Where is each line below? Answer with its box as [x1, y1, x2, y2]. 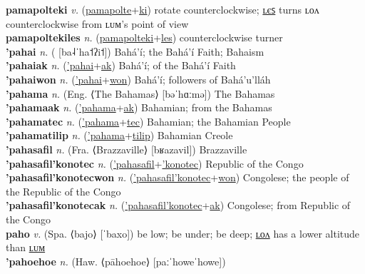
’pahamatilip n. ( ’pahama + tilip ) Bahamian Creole [6, 128, 233, 143]
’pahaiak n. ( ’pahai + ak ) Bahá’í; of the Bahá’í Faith [6, 58, 236, 73]
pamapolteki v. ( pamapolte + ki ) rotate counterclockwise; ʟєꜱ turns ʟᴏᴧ [6, 2, 319, 16]
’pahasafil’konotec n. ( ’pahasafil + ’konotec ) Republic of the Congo [6, 156, 304, 171]
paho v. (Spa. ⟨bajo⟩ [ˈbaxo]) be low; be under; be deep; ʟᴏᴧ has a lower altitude [6, 225, 360, 240]
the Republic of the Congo [6, 183, 121, 198]
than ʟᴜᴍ [6, 240, 46, 255]
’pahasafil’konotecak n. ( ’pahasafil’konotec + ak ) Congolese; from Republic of [6, 198, 351, 213]
